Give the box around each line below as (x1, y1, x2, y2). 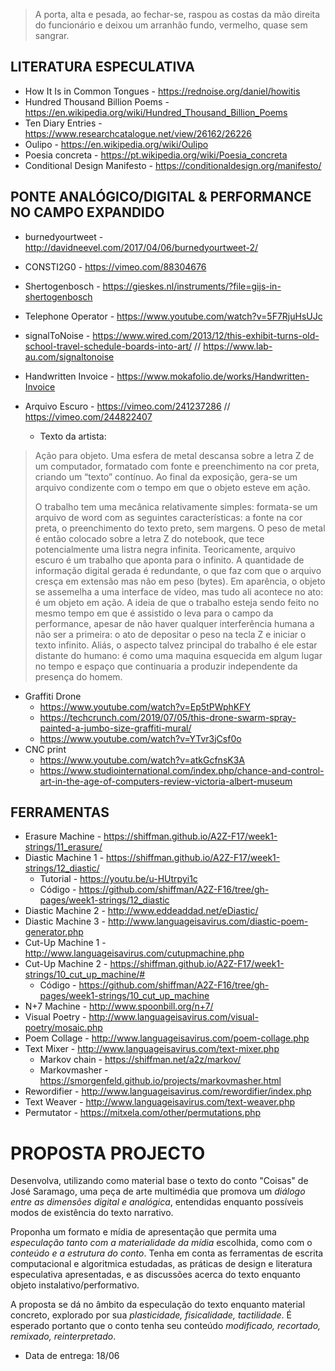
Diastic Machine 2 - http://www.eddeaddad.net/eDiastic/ (24, 905, 259, 917)
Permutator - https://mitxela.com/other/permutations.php (24, 1107, 262, 1119)
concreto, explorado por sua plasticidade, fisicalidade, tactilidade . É (10, 1309, 292, 1321)
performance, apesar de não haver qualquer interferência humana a (34, 617, 315, 629)
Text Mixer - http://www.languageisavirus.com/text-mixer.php (24, 1043, 280, 1055)
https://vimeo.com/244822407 (24, 410, 153, 423)
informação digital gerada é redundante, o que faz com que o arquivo (34, 564, 322, 576)
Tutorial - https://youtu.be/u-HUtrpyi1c (39, 873, 198, 885)
